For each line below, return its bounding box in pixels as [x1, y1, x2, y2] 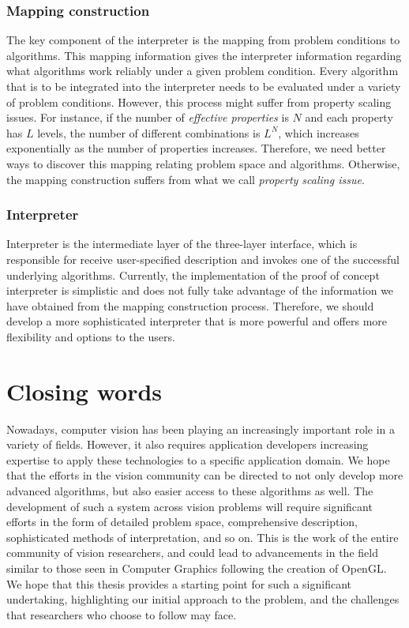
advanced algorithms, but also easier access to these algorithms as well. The [6, 483, 373, 499]
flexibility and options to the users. [6, 328, 175, 344]
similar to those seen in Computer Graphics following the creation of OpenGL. [6, 560, 387, 576]
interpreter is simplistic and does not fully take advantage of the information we [6, 282, 394, 299]
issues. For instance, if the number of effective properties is [6, 109, 289, 126]
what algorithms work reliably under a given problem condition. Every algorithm [6, 62, 399, 79]
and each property [305, 109, 393, 126]
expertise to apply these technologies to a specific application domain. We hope [6, 451, 390, 468]
